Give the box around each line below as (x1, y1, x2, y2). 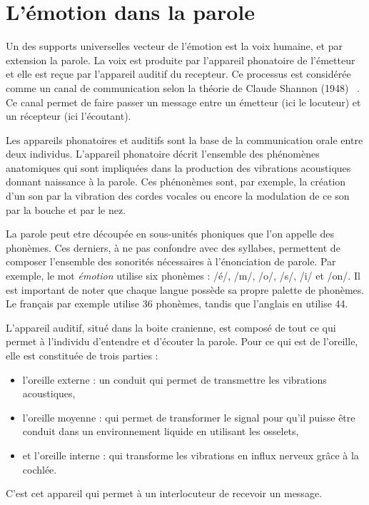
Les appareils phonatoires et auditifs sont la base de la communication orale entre (6, 132, 363, 147)
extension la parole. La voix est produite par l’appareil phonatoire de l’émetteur (6, 52, 355, 67)
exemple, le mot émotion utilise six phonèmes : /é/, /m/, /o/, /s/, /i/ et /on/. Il (6, 268, 360, 283)
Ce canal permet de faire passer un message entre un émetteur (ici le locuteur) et (6, 94, 361, 109)
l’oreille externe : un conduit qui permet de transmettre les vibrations (22, 372, 327, 387)
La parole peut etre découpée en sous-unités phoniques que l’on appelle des (6, 226, 334, 241)
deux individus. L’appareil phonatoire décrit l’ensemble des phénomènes (6, 146, 320, 161)
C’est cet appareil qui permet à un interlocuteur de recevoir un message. (6, 486, 322, 501)
